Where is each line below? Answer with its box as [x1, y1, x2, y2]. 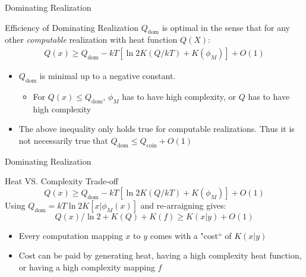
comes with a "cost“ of [150, 229, 232, 241]
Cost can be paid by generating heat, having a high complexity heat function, [18, 249, 302, 262]
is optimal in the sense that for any [162, 21, 291, 33]
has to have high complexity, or [122, 90, 236, 102]
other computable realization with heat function [5, 33, 178, 46]
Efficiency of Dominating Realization [5, 21, 138, 33]
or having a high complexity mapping [18, 260, 155, 273]
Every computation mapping [18, 229, 123, 241]
